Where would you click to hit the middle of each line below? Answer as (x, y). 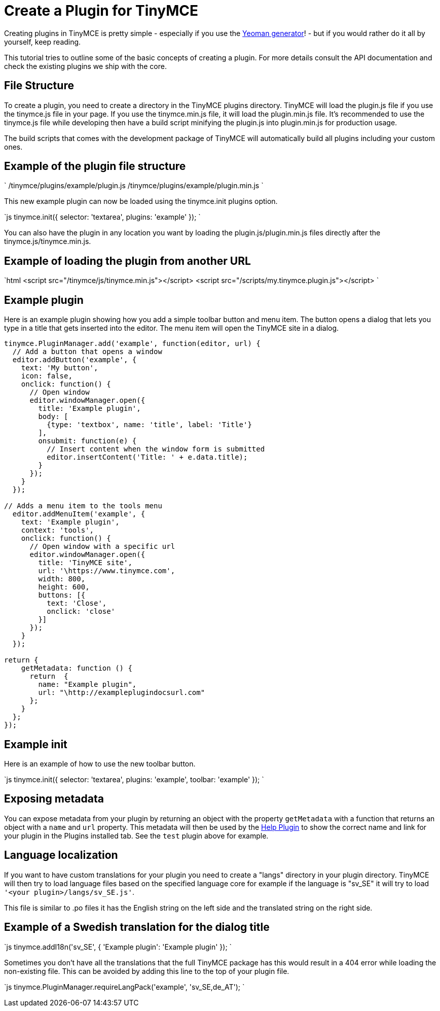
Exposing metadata (54, 799)
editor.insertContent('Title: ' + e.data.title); (147, 457)
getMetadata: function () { (77, 668)
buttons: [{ (62, 595)
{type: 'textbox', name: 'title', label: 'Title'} (149, 425)
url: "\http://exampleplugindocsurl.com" (122, 693)
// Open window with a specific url (102, 547)
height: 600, (64, 587)
